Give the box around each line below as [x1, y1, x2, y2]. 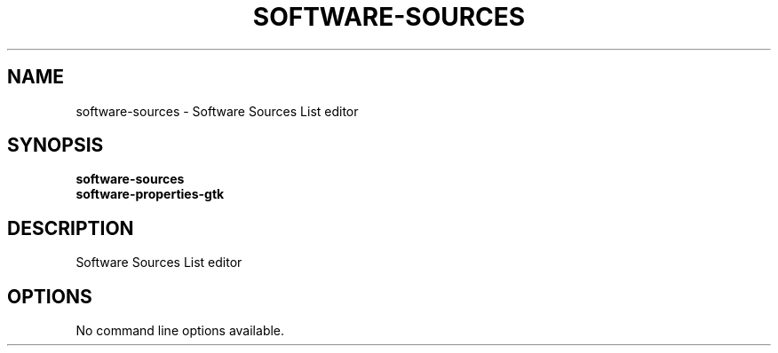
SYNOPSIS [7, 134, 104, 157]
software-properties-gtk [75, 186, 225, 202]
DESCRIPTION [7, 216, 134, 239]
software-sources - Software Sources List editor [75, 103, 359, 119]
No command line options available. [75, 323, 285, 339]
